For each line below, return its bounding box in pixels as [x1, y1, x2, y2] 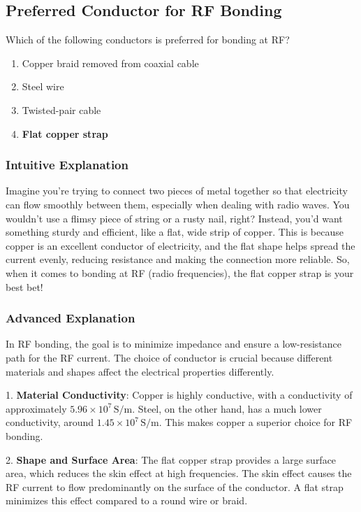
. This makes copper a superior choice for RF [159, 415, 353, 429]
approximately [6, 401, 67, 415]
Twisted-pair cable [22, 102, 101, 117]
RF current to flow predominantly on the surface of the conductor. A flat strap [6, 479, 344, 494]
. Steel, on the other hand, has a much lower [132, 401, 322, 415]
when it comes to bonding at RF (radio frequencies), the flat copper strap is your [6, 265, 354, 280]
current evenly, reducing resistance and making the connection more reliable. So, [6, 252, 350, 266]
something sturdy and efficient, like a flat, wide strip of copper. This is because [6, 225, 344, 239]
